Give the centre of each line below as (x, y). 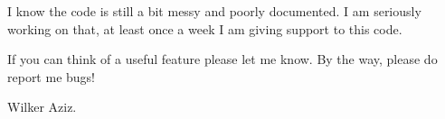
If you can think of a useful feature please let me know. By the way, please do (222, 59)
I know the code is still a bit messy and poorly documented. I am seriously (214, 11)
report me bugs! (51, 76)
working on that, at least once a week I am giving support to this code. (205, 28)
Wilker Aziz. (42, 107)
